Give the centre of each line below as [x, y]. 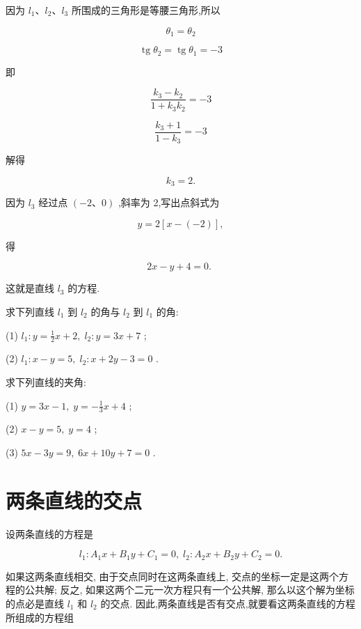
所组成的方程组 [40, 617]
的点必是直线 [35, 603]
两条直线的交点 [74, 500]
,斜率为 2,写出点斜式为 [169, 202]
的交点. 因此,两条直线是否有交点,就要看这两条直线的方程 [228, 603]
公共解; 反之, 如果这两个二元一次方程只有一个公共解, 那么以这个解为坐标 [190, 590]
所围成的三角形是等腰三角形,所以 [146, 10]
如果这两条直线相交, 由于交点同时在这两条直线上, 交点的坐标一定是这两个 [173, 576]
